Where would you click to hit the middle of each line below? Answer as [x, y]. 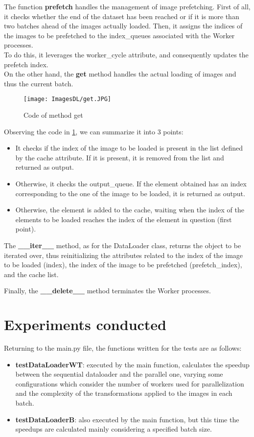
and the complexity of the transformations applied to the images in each [124, 393]
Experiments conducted [85, 324]
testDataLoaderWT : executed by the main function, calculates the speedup [132, 364]
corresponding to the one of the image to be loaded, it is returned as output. [130, 193]
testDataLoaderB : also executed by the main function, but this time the [127, 419]
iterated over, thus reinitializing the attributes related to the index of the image [124, 255]
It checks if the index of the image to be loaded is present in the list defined [129, 148]
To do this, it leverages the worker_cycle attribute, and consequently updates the [126, 54]
